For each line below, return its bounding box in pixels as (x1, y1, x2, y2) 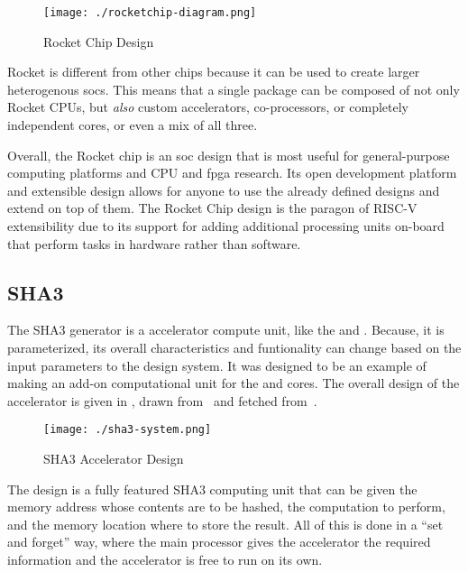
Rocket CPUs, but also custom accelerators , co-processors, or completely (7, 97, 408, 116)
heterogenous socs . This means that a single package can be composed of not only (7, 79, 460, 98)
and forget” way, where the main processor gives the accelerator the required (7, 532, 431, 551)
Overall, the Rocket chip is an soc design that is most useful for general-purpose (7, 145, 450, 164)
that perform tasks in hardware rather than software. (7, 234, 301, 253)
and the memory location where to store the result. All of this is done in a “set (7, 514, 444, 533)
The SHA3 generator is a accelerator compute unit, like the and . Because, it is (7, 320, 445, 339)
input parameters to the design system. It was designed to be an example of (7, 355, 427, 374)
